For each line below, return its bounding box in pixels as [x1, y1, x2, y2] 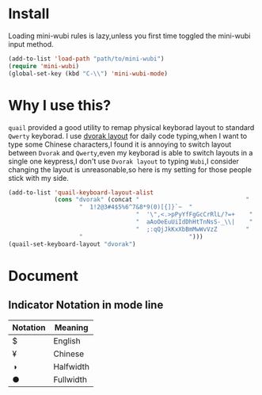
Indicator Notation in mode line [8, 298, 164, 312]
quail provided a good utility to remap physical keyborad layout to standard [8, 122, 255, 132]
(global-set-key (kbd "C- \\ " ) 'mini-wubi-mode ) [8, 69, 169, 78]
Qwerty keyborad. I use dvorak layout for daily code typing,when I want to [8, 131, 248, 140]
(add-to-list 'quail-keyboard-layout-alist [8, 188, 154, 197]
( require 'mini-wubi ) [8, 62, 80, 70]
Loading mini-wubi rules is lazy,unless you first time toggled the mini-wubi [8, 31, 251, 40]
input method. [8, 39, 54, 48]
